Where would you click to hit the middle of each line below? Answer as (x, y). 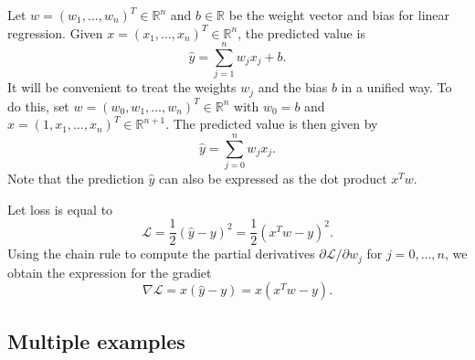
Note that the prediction (76, 179)
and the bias (293, 87)
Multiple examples (96, 340)
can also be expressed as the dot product (273, 179)
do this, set (38, 106)
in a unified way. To (396, 87)
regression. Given (55, 32)
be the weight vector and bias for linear (339, 15)
